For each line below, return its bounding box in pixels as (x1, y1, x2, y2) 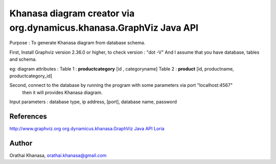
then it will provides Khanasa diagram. (22, 89, 103, 96)
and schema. (9, 56, 37, 62)
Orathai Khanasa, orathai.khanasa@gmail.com (9, 152, 107, 158)
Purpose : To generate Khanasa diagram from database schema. (9, 40, 146, 46)
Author (9, 138, 33, 148)
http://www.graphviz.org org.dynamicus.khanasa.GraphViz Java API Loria (9, 125, 165, 131)
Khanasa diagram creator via (9, 8, 135, 19)
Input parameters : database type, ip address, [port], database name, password (9, 99, 177, 105)
